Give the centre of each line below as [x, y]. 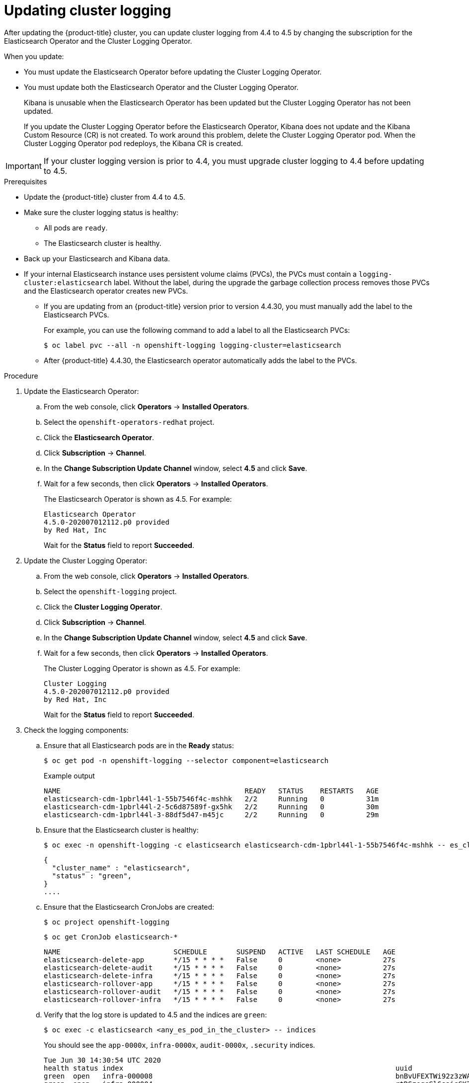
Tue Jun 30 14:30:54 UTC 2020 [103, 1060]
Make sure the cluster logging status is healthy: [101, 212]
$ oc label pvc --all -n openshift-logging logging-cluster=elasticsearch [193, 345]
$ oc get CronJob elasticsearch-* [111, 937]
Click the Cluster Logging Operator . [103, 607]
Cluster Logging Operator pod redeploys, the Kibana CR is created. [134, 143]
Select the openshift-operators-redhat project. [129, 422]
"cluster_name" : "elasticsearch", [121, 868]
